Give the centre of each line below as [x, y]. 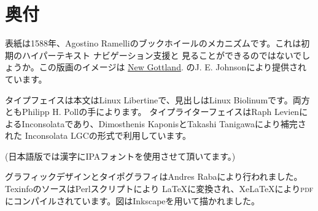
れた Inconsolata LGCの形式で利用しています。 [98, 135]
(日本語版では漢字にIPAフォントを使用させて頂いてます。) [120, 156]
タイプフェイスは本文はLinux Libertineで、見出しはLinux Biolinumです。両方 [157, 99]
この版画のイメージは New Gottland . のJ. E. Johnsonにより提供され [173, 67]
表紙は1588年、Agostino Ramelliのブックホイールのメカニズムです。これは [153, 43]
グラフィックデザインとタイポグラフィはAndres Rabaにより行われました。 [154, 176]
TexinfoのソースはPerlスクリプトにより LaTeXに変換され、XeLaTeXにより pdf [159, 189]
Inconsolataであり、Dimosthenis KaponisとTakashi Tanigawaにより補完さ [164, 123]
